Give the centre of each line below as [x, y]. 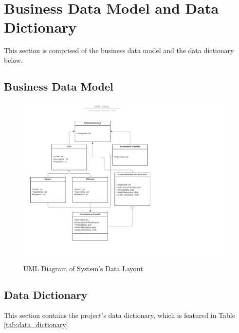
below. [13, 60]
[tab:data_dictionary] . [37, 324]
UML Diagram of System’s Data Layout [83, 268]
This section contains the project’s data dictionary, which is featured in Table [119, 315]
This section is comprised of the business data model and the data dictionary [119, 50]
